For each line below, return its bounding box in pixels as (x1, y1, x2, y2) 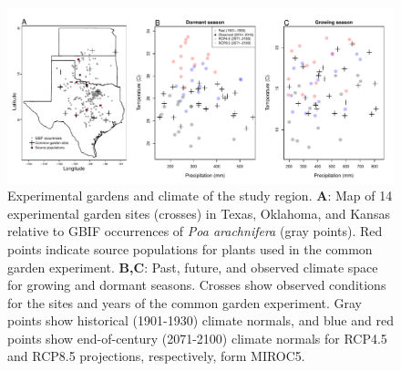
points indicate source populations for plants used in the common (7, 239, 373, 258)
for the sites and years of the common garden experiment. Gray (7, 293, 363, 312)
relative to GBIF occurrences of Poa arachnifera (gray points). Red (7, 222, 383, 241)
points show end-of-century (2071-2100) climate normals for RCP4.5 (7, 328, 387, 347)
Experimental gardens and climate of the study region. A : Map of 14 (7, 186, 393, 205)
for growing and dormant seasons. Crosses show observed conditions (7, 275, 386, 294)
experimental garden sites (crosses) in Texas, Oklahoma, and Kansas (7, 203, 390, 222)
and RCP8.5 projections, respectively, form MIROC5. (7, 346, 305, 366)
